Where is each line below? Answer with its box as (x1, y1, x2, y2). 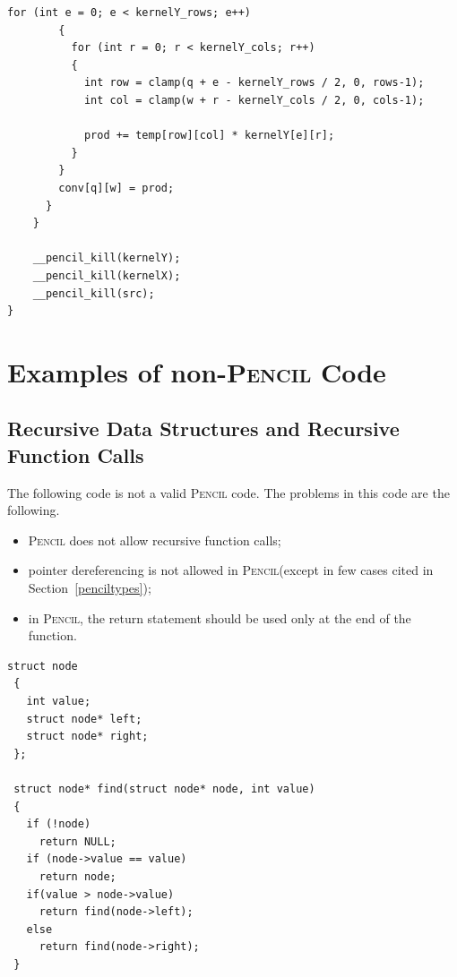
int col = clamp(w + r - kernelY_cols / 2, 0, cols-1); (83, 93, 425, 107)
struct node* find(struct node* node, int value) (13, 782, 315, 795)
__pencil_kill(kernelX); (32, 269, 181, 282)
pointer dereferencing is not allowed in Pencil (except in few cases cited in (28, 561, 434, 579)
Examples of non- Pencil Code (7, 353, 386, 390)
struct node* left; (26, 712, 142, 725)
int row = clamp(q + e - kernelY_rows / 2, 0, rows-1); (83, 76, 425, 90)
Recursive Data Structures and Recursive (7, 415, 400, 442)
